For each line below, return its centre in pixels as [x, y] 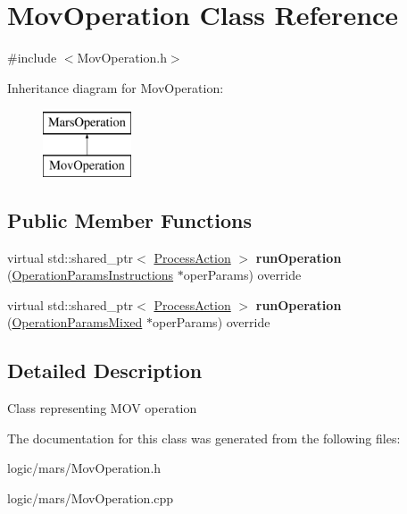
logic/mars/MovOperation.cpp [91, 498]
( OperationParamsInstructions [91, 275]
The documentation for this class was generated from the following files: [204, 438]
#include [32, 58]
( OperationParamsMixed [75, 322]
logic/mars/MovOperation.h [84, 468]
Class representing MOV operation [102, 408]
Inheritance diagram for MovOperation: [116, 87]
